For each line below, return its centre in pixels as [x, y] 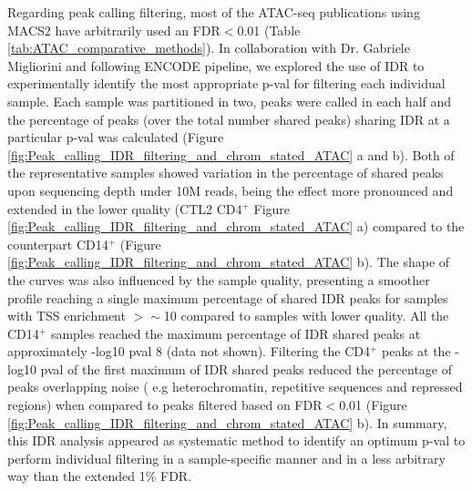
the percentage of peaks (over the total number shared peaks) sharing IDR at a [229, 119]
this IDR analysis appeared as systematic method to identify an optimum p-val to [236, 440]
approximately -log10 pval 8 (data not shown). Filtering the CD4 [189, 351]
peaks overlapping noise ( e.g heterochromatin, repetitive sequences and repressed [235, 387]
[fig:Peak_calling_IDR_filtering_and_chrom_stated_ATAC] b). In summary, [227, 422]
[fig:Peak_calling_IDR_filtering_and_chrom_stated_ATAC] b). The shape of [229, 262]
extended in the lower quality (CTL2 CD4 [125, 208]
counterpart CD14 [58, 244]
